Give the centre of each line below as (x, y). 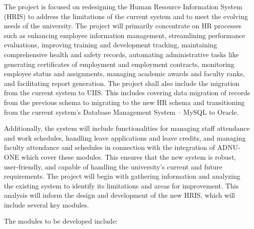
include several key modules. (46, 204)
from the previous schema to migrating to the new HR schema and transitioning (124, 102)
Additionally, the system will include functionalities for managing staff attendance (127, 128)
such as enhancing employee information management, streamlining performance (125, 35)
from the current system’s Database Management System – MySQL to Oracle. (121, 112)
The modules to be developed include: (61, 221)
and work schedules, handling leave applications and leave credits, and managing (125, 137)
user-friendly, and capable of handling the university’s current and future (113, 166)
